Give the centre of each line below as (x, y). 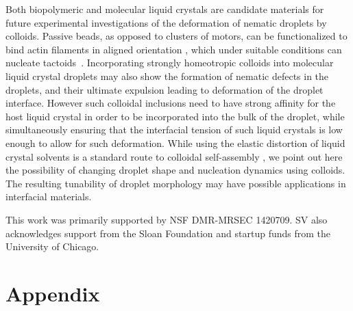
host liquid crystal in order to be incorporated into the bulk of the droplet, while (175, 116)
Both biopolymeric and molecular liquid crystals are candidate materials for (165, 9)
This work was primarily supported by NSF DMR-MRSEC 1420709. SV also (167, 219)
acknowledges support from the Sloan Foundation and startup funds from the (168, 233)
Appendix (53, 293)
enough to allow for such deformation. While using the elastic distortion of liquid (175, 143)
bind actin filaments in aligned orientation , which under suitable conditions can (174, 49)
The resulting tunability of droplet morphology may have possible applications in (176, 183)
